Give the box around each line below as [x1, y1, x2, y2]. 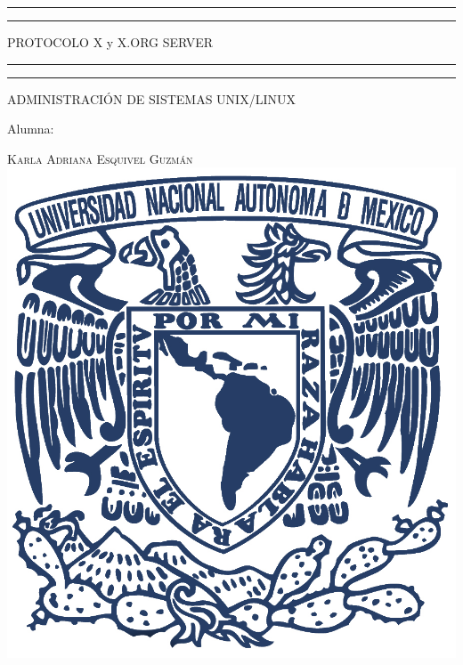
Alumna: [7, 119, 54, 138]
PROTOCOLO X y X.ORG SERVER [7, 33, 214, 51]
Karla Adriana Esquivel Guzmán [7, 149, 193, 167]
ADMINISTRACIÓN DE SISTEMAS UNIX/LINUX [7, 89, 296, 108]
